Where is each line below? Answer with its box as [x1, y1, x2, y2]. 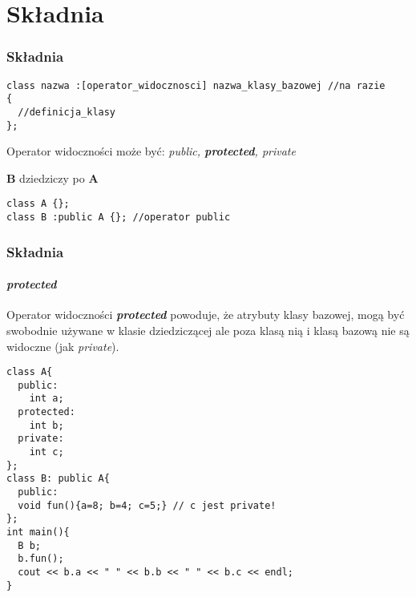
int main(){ [6, 526, 70, 539]
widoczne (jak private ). [6, 337, 119, 354]
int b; [29, 419, 64, 431]
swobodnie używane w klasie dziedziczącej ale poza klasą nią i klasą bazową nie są [6, 321, 410, 338]
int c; [29, 446, 64, 458]
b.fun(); [18, 553, 64, 565]
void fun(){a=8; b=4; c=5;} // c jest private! [18, 499, 277, 511]
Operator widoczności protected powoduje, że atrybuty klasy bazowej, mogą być [6, 306, 405, 323]
